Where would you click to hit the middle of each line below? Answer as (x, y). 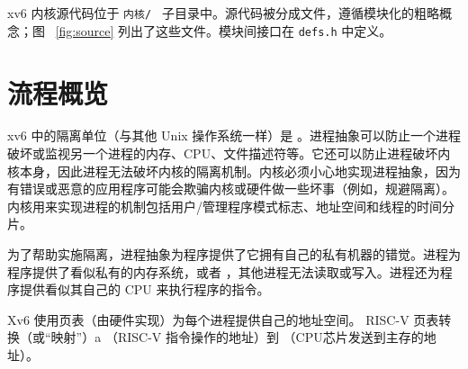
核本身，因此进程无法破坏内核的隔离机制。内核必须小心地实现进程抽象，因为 (234, 171)
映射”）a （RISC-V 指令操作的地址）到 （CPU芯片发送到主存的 (237, 337)
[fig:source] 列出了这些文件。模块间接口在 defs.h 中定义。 (224, 30)
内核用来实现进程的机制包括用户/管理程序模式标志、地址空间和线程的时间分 (231, 206)
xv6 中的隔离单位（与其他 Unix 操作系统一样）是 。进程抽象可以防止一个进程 (234, 135)
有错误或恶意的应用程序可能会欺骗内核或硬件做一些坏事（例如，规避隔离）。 (231, 189)
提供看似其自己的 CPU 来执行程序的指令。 (144, 289)
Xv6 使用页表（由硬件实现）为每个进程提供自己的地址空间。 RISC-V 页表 (223, 319)
